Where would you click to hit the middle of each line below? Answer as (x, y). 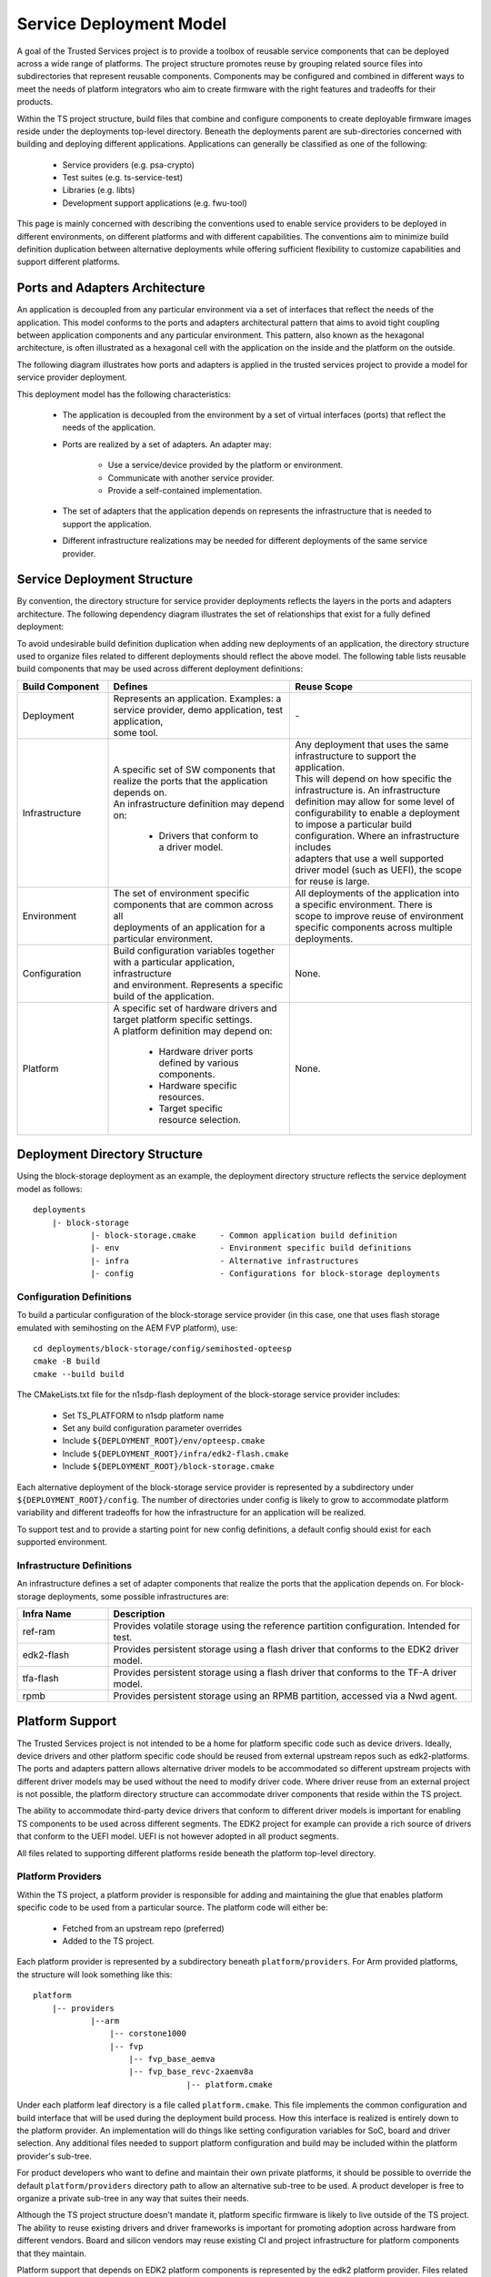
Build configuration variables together (194, 950)
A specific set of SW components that (195, 770)
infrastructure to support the (356, 756)
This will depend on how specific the (373, 779)
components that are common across (193, 904)
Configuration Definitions (74, 1296)
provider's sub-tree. (55, 2156)
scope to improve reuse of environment (379, 915)
